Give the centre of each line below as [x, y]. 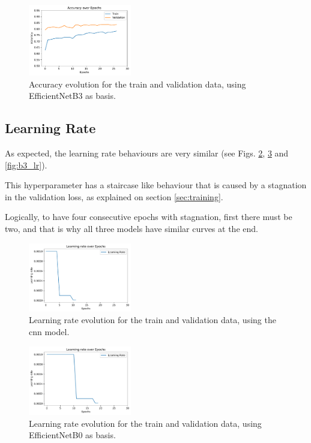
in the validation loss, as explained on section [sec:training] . [114, 196]
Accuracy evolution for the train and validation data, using [137, 84]
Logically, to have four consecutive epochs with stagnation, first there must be [149, 217]
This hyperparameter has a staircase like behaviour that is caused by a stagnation [156, 185]
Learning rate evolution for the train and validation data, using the [152, 320]
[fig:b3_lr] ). [26, 165]
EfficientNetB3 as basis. [72, 96]
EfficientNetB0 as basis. [72, 435]
